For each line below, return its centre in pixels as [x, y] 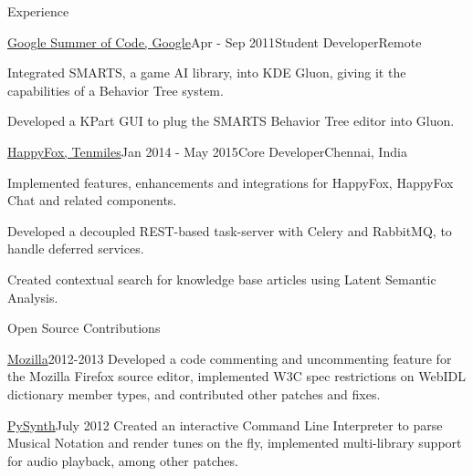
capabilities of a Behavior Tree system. [116, 90]
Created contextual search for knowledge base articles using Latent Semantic [222, 279]
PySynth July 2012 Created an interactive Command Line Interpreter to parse [225, 424]
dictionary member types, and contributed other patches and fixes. [194, 393]
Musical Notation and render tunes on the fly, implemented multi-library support [235, 443]
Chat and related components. [92, 200]
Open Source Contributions [84, 328]
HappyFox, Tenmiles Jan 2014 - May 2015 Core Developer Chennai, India [207, 151]
